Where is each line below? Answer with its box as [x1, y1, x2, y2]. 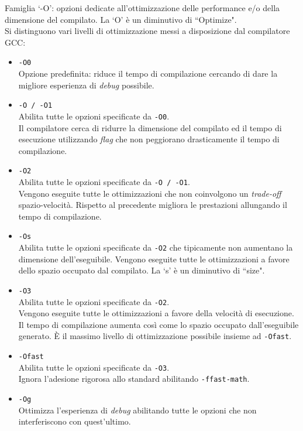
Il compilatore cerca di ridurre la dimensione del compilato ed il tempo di [18, 121, 282, 134]
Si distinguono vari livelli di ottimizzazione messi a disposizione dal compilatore [5, 25, 290, 37]
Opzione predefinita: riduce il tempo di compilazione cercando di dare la [18, 67, 278, 80]
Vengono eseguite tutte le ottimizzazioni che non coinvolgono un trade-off [18, 187, 281, 199]
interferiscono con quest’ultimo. [18, 415, 131, 427]
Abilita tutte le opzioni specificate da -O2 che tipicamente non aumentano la [18, 241, 293, 254]
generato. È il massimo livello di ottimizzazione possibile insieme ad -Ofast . [18, 330, 292, 342]
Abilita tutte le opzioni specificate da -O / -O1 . [18, 175, 190, 187]
